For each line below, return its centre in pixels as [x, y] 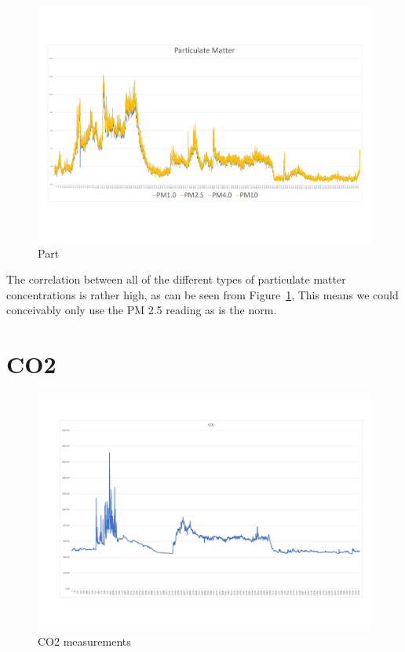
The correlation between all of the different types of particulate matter [176, 279]
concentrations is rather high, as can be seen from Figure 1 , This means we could [202, 294]
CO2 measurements [84, 641]
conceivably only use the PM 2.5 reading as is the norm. [142, 310]
